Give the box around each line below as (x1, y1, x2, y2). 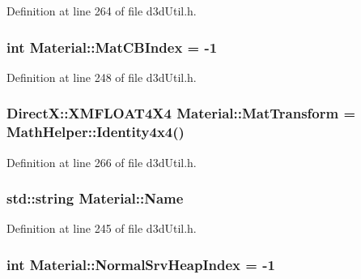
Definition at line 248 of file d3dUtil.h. (6, 68, 197, 85)
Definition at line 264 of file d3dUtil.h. (6, 2, 197, 19)
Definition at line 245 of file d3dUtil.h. (6, 220, 197, 237)
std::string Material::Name (6, 188, 184, 208)
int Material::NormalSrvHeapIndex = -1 (6, 254, 275, 274)
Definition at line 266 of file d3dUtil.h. (6, 153, 197, 170)
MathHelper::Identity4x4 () (6, 122, 185, 142)
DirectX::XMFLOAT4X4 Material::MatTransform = (6, 103, 356, 123)
